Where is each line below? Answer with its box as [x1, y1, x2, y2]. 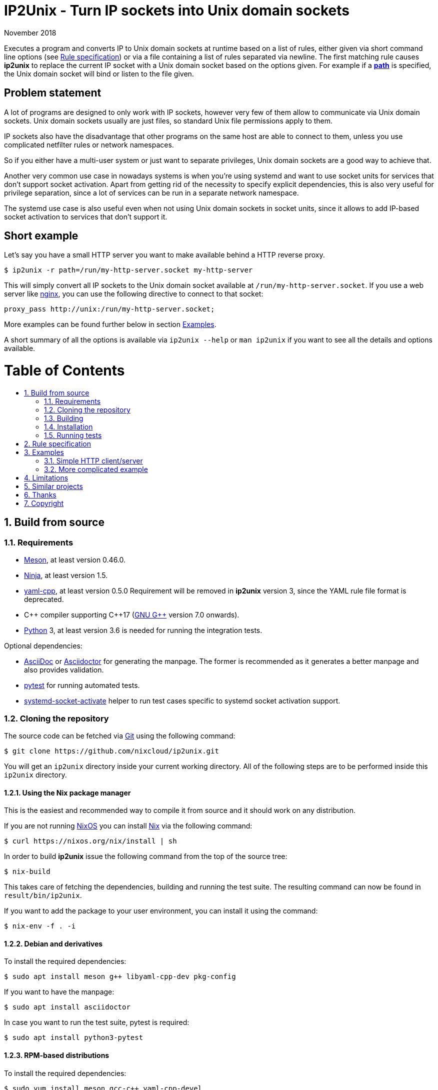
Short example [4, 229, 78, 242]
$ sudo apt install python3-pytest [4, 1033, 143, 1042]
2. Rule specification [24, 439, 91, 448]
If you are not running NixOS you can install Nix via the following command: [4, 821, 252, 830]
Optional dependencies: [4, 641, 82, 650]
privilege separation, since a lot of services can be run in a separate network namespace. [4, 188, 299, 197]
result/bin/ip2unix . [4, 891, 82, 900]
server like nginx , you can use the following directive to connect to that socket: [4, 289, 263, 298]
